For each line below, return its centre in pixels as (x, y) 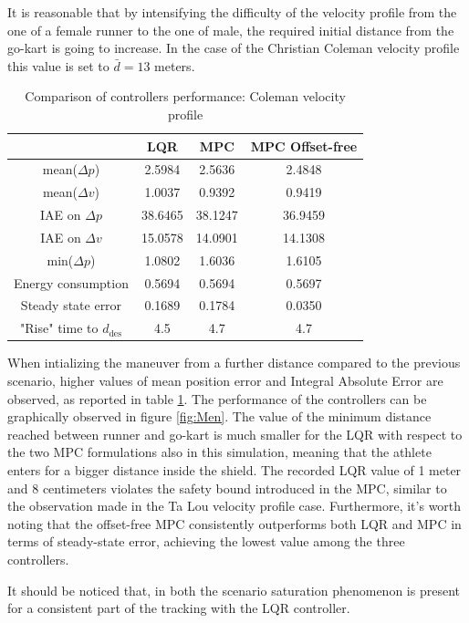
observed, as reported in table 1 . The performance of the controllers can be (217, 398)
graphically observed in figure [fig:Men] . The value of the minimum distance (219, 416)
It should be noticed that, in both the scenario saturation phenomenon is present (234, 590)
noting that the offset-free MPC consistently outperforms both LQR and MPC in (234, 523)
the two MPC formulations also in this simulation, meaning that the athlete (219, 452)
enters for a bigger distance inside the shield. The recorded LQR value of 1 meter (234, 469)
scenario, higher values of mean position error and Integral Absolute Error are (225, 380)
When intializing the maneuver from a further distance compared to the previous (234, 363)
